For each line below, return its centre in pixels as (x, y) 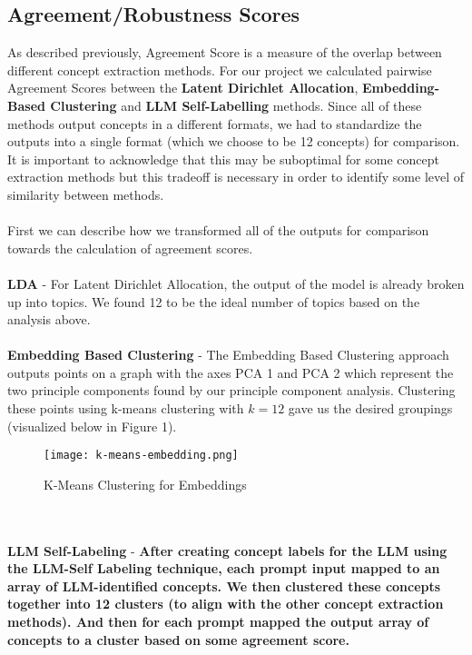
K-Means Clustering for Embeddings (145, 484)
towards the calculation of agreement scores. (130, 248)
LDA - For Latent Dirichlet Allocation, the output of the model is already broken (236, 283)
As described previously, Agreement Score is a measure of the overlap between (225, 52)
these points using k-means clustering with (126, 408)
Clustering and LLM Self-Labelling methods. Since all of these (236, 105)
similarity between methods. (86, 194)
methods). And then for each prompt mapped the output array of (218, 622)
